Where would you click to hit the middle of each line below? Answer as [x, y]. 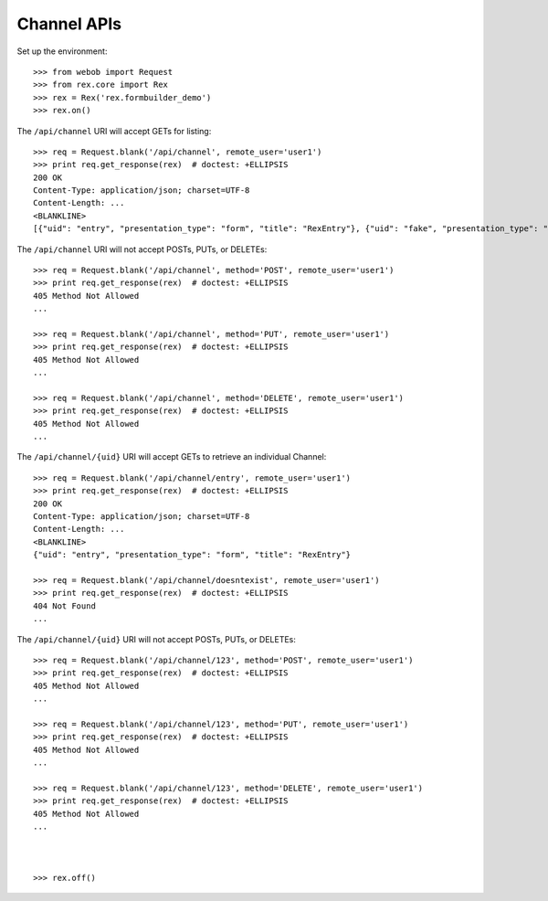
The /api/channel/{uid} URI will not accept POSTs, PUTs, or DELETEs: [157, 639]
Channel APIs [69, 24]
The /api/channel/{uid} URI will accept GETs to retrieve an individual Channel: [172, 457]
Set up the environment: [62, 51]
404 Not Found [64, 606]
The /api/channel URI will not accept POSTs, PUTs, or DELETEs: [142, 249]
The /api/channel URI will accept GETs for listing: [114, 131]
